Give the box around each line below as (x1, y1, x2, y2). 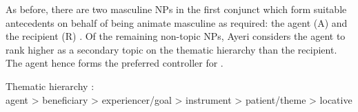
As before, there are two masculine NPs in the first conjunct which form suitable (6, 2, 347, 16)
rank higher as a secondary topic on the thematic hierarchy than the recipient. (6, 42, 337, 56)
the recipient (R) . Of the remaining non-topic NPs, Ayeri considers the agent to (6, 29, 346, 43)
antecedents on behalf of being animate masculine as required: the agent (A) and (6, 15, 348, 30)
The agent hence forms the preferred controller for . (6, 56, 223, 70)
